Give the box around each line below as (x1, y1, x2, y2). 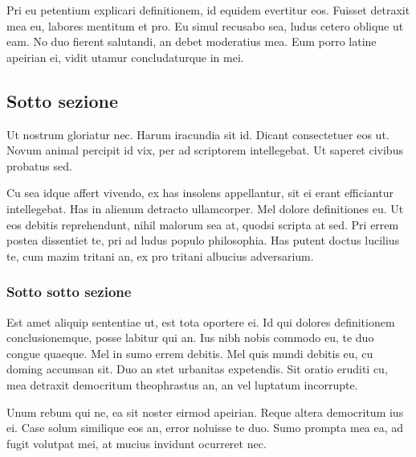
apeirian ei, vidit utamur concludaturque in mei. (6, 48, 244, 65)
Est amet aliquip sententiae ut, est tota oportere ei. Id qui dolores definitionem (6, 313, 395, 330)
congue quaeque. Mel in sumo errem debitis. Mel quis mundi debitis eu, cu (6, 344, 373, 361)
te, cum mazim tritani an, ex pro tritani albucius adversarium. (6, 247, 314, 264)
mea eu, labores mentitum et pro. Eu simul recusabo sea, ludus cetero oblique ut (6, 17, 404, 34)
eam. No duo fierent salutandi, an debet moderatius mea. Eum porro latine (6, 33, 377, 50)
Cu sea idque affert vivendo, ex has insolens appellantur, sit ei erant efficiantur (6, 184, 394, 201)
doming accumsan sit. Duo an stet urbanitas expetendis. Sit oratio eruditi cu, (6, 360, 388, 377)
